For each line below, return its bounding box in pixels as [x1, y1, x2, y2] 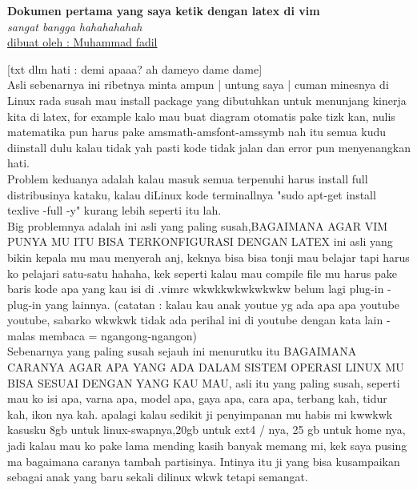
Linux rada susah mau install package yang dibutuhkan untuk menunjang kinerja [7, 91, 407, 108]
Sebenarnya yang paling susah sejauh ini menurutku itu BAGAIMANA [7, 343, 357, 359]
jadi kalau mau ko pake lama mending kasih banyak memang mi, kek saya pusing [7, 437, 407, 454]
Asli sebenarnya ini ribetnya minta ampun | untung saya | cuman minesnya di [7, 76, 389, 93]
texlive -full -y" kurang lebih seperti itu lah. [7, 202, 222, 219]
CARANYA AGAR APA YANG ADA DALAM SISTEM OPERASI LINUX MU [7, 359, 404, 376]
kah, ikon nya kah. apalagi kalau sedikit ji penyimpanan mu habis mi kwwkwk [7, 405, 393, 422]
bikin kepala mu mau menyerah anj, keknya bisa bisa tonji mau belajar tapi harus [7, 248, 410, 265]
